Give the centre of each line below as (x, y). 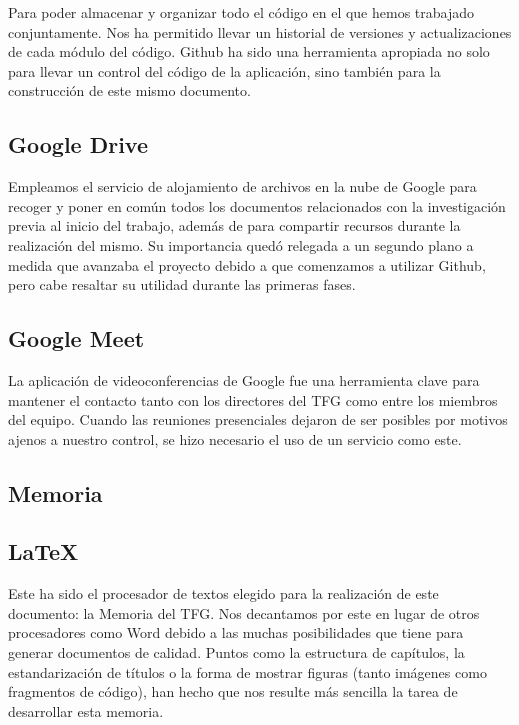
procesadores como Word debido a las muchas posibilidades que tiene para (236, 632)
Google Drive (78, 144)
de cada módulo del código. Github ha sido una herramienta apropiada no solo (249, 51)
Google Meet (76, 338)
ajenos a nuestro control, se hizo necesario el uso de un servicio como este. (235, 438)
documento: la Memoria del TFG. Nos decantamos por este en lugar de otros (244, 612)
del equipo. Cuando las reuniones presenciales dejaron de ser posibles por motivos (258, 419)
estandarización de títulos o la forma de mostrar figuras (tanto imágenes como (247, 671)
